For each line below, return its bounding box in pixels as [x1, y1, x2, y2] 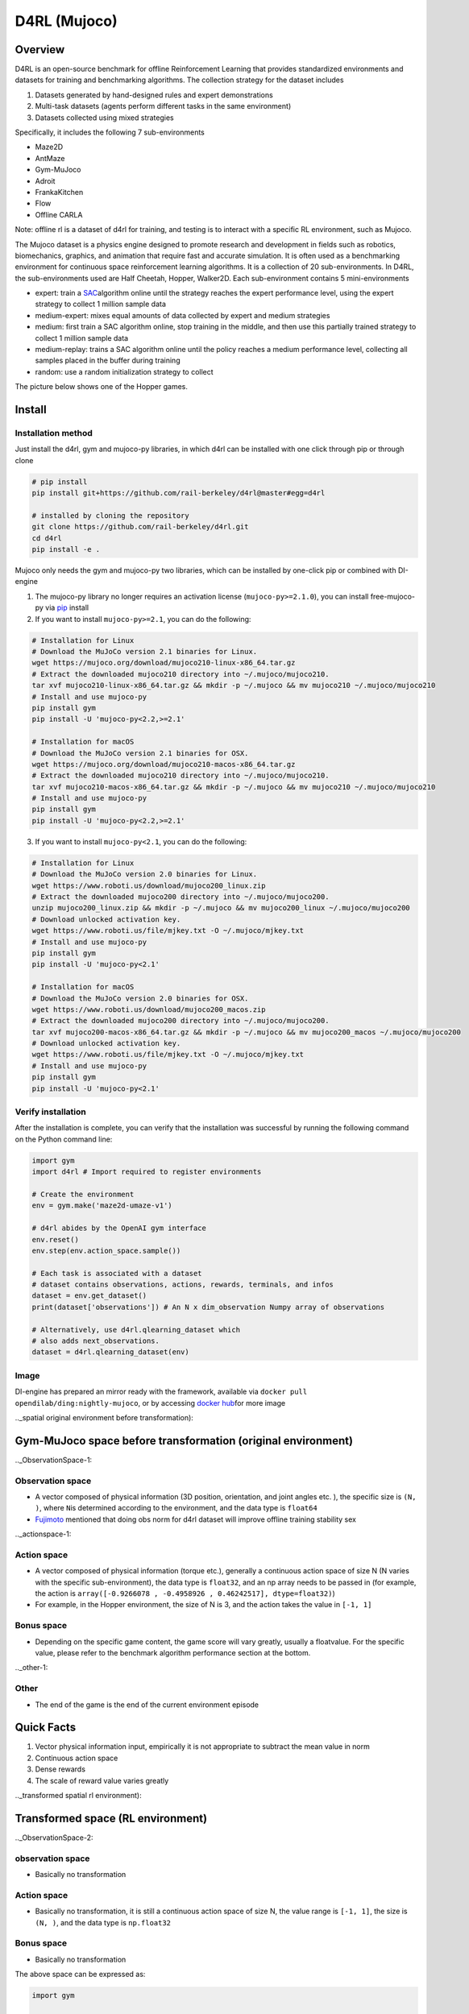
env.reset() [31, 1235, 80, 1244]
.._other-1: [15, 1663, 48, 1672]
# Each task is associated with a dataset [31, 1269, 202, 1278]
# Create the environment [31, 1189, 135, 1199]
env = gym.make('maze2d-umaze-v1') [31, 1201, 172, 1210]
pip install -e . [31, 545, 101, 554]
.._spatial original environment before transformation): [15, 1412, 193, 1422]
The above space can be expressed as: [15, 1970, 146, 1979]
